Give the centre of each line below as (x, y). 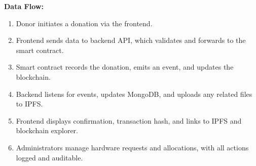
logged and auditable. (49, 157)
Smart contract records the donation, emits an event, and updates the (125, 67)
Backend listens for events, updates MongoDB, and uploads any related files (134, 94)
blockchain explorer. (47, 130)
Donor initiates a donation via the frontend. (84, 23)
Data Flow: (24, 6)
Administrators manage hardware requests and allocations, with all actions (132, 147)
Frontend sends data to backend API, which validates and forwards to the (131, 40)
